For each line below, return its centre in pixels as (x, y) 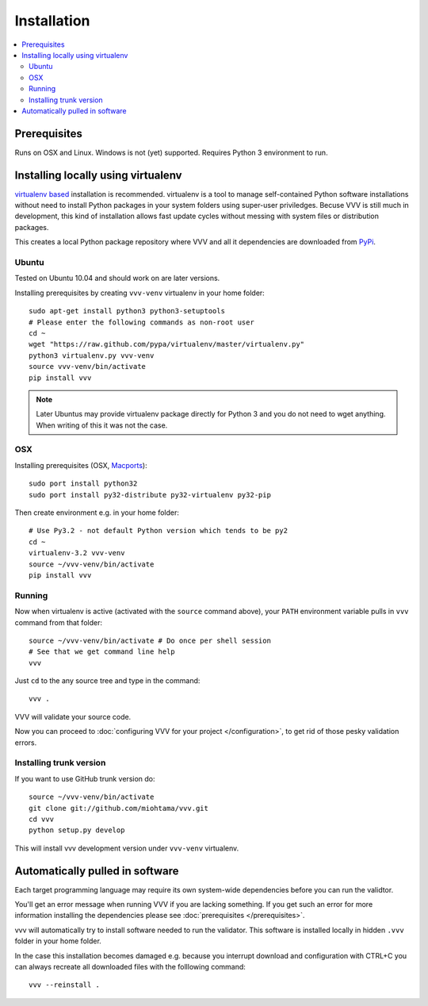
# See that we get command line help (102, 652)
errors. (26, 743)
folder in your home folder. (58, 941)
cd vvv (42, 819)
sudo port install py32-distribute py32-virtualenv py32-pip (150, 495)
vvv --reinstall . (65, 985)
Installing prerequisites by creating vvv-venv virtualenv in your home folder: (139, 293)
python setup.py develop (77, 830)
